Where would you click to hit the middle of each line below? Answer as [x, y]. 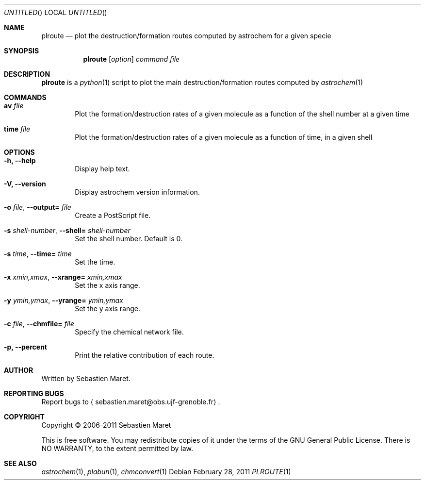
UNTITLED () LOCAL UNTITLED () [56, 12]
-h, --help [20, 160]
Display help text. [102, 169]
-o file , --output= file [38, 207]
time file [17, 129]
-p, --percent [25, 347]
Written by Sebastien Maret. [86, 378]
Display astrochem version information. [137, 192]
